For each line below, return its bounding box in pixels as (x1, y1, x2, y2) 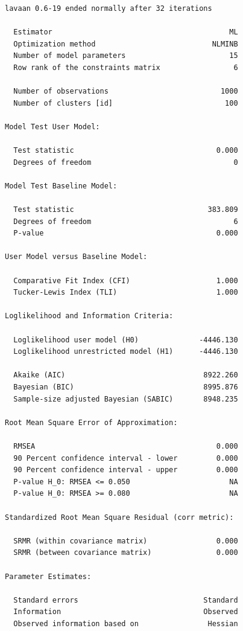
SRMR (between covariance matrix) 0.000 (13, 548, 238, 557)
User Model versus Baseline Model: (5, 252, 148, 261)
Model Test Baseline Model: (5, 181, 118, 190)
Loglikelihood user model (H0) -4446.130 (13, 335, 238, 344)
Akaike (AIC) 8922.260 (13, 371, 238, 380)
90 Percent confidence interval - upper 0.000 (13, 466, 238, 475)
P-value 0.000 (13, 229, 238, 238)
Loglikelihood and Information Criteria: (5, 312, 174, 321)
